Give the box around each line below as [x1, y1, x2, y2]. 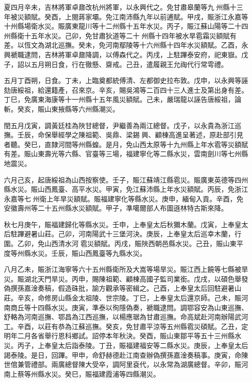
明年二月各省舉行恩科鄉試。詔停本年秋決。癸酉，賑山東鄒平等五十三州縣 [4, 331, 235, 341]
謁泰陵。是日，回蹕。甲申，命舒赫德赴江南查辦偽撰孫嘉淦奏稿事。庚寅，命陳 [4, 349, 248, 360]
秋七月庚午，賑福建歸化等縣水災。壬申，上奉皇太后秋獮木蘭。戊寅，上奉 [4, 219, 235, 229]
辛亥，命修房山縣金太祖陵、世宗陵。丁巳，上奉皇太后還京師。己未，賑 [17, 293, 241, 303]
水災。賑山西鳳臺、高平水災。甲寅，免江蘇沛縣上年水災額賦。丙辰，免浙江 [10, 184, 248, 194]
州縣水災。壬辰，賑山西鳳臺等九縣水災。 [17, 248, 146, 258]
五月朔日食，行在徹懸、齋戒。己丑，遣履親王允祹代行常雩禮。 [31, 59, 228, 69]
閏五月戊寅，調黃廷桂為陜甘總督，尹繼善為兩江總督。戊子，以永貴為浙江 [4, 120, 235, 130]
